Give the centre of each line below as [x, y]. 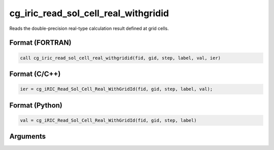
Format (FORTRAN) [40, 43]
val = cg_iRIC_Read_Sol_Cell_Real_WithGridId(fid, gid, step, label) [108, 120]
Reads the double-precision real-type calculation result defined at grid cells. [89, 28]
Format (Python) [36, 105]
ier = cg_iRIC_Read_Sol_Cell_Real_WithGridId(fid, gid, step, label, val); [116, 89]
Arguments [28, 137]
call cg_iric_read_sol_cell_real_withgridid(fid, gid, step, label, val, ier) [120, 58]
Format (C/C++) [35, 74]
